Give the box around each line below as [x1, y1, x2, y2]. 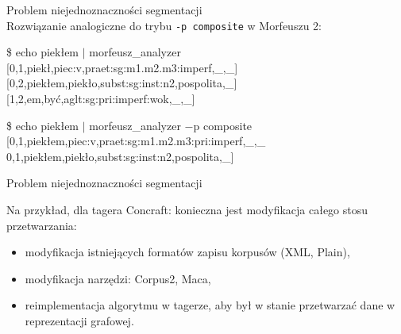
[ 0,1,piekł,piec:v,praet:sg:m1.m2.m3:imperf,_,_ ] [6, 59, 238, 75]
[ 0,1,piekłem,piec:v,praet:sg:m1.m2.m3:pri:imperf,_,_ [6, 132, 266, 149]
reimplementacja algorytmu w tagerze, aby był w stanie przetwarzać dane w [25, 297, 395, 313]
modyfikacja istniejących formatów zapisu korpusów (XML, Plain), [25, 244, 350, 260]
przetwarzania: [6, 217, 77, 233]
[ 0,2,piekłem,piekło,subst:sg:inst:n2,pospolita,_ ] [6, 75, 237, 91]
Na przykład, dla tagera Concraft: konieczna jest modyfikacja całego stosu [6, 202, 368, 217]
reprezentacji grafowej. [25, 312, 134, 328]
